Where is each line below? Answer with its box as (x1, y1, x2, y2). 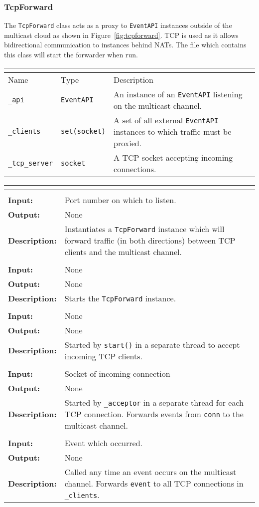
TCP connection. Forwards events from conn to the (64, 408, 244, 420)
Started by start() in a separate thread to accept (64, 338, 240, 350)
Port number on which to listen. (64, 194, 176, 206)
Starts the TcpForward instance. (64, 292, 176, 304)
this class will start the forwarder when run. (4, 49, 138, 60)
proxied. (114, 137, 142, 149)
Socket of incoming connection (64, 367, 170, 379)
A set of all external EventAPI (114, 114, 219, 126)
